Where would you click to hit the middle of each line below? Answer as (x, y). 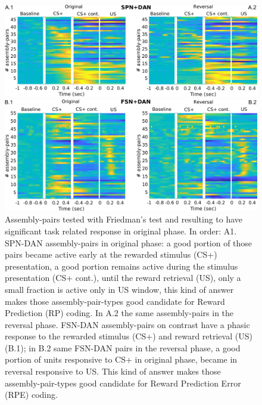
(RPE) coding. (31, 395)
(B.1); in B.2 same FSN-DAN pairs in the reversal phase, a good (123, 347)
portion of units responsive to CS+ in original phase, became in (121, 359)
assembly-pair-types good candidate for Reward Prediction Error (123, 383)
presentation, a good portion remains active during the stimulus (121, 266)
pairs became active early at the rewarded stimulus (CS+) (111, 254)
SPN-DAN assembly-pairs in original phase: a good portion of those (129, 242)
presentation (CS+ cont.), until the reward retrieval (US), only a (123, 278)
